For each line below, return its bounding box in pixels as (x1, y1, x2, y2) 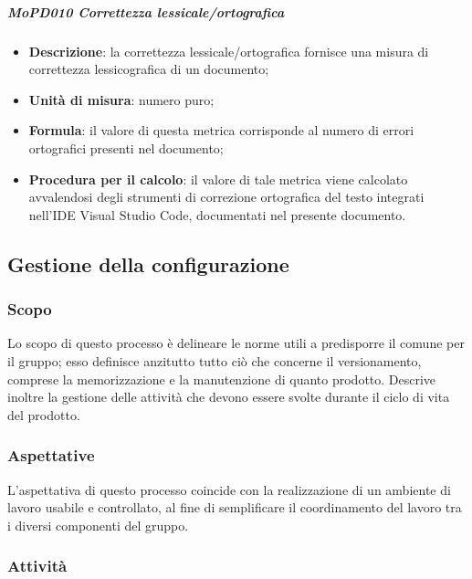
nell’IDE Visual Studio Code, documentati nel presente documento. (28, 205, 406, 224)
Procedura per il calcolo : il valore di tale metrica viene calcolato (28, 169, 408, 188)
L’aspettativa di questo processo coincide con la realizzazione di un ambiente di (7, 479, 451, 499)
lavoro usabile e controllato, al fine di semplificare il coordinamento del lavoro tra (7, 498, 462, 517)
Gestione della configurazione (7, 249, 289, 278)
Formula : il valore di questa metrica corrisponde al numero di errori (28, 121, 414, 140)
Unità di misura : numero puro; (28, 89, 215, 109)
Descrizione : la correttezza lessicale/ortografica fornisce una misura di (28, 41, 429, 60)
